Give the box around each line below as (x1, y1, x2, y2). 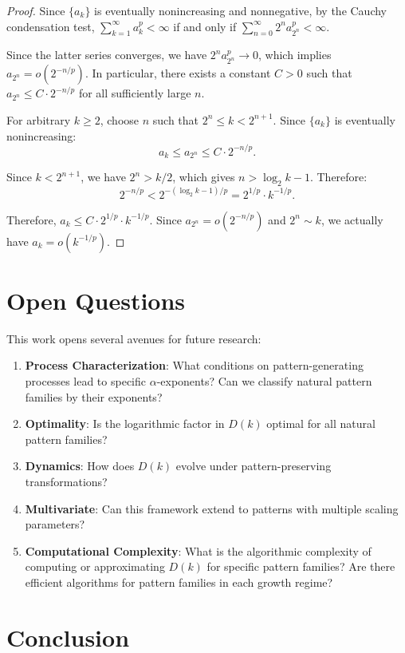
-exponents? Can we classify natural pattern (156, 372, 372, 389)
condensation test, (6, 18, 95, 34)
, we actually (320, 211, 383, 228)
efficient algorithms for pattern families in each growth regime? (25, 573, 333, 590)
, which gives (172, 168, 235, 185)
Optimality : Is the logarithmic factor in (25, 415, 225, 432)
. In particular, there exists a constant (85, 65, 271, 81)
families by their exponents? (25, 388, 163, 405)
